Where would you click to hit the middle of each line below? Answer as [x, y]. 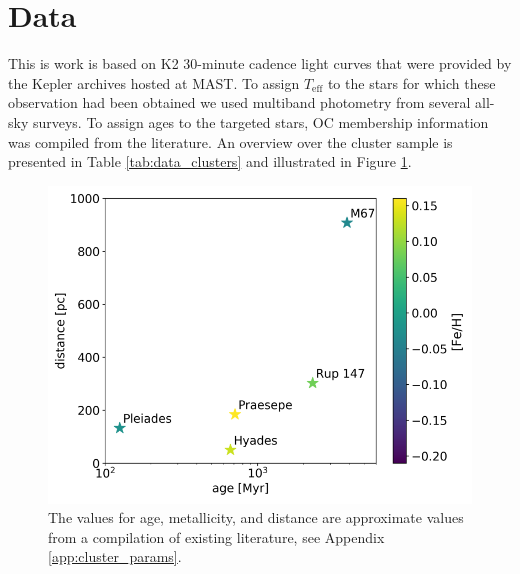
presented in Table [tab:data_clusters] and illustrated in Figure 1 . [210, 161]
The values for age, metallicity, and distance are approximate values [256, 517]
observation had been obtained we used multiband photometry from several [239, 102]
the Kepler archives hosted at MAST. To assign [154, 82]
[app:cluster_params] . [115, 556]
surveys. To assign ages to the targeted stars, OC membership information [260, 121]
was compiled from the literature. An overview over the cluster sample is [230, 141]
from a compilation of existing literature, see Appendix [216, 536]
